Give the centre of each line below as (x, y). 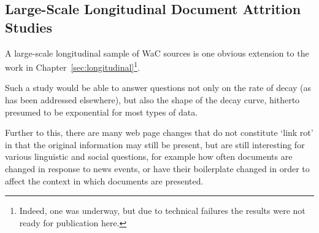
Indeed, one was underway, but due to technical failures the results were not (162, 211)
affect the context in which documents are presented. (104, 180)
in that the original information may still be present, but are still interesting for (155, 144)
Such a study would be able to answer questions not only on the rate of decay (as (158, 88)
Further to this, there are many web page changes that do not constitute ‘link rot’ (159, 132)
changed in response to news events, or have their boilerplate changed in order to (157, 168)
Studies (29, 27)
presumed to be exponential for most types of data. (102, 112)
